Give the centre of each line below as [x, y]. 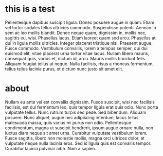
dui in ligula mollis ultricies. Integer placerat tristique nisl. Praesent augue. [79, 43]
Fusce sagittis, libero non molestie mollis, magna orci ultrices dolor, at [75, 138]
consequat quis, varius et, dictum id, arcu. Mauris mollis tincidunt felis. [76, 58]
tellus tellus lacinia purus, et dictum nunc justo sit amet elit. [64, 69]
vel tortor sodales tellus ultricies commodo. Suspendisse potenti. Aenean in [81, 27]
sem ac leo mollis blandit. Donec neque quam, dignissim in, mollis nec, [76, 33]
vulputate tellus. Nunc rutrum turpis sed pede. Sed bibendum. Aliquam [76, 112]
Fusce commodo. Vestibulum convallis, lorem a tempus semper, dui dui [76, 48]
